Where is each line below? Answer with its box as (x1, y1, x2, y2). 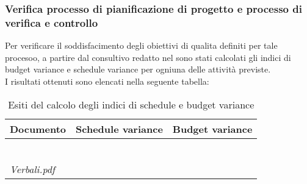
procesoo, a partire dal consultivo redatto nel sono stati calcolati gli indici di (5, 51, 291, 63)
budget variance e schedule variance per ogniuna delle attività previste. (5, 63, 271, 76)
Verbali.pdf (10, 161, 55, 176)
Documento (10, 121, 67, 136)
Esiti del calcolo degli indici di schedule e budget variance (8, 97, 255, 111)
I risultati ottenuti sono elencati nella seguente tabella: (5, 74, 209, 87)
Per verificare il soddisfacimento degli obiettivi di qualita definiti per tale (5, 39, 278, 52)
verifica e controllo (5, 15, 98, 30)
